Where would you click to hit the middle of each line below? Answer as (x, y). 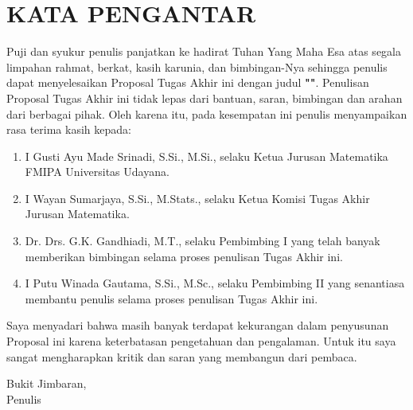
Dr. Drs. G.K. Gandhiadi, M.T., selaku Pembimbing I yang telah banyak (203, 241)
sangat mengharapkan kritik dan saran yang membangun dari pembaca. (182, 356)
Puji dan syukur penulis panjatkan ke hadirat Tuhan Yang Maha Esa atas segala (204, 51)
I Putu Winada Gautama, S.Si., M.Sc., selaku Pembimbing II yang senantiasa (215, 283)
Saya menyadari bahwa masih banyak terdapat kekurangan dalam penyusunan (198, 325)
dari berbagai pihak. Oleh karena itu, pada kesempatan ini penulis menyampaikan (207, 113)
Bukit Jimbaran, (47, 383)
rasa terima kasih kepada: (69, 129)
